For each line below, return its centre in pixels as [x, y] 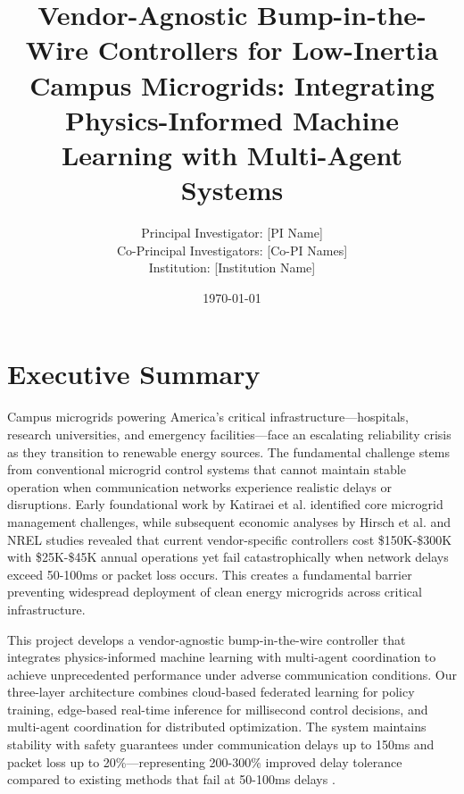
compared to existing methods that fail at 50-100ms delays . [171, 779]
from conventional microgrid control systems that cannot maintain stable [207, 469]
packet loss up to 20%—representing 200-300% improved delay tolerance [205, 761]
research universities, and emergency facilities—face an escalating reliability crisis [229, 434]
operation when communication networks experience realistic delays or [199, 486]
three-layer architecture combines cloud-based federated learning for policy [211, 692]
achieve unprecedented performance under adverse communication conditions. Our [232, 674]
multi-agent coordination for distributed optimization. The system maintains [217, 727]
